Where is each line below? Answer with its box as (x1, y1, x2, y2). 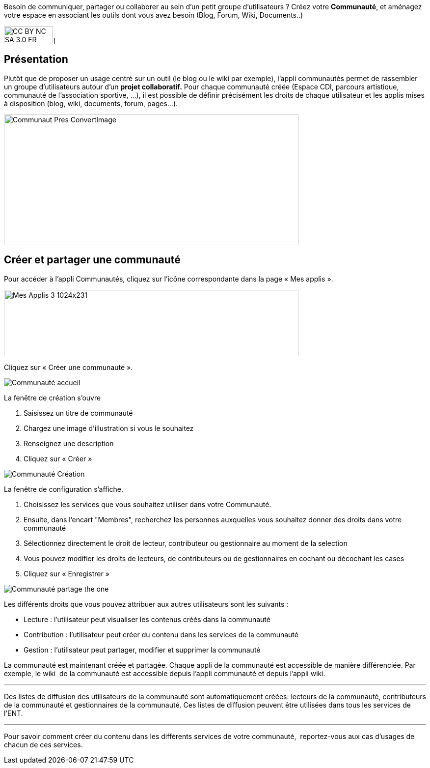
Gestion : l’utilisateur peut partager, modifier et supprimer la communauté (24, 645, 261, 654)
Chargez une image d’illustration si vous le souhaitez (24, 424, 194, 432)
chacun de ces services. (4, 740, 83, 749)
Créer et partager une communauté (4, 254, 181, 266)
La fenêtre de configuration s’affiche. (4, 484, 124, 493)
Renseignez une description (24, 439, 114, 448)
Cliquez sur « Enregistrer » (24, 569, 109, 578)
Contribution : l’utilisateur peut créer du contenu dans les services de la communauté (24, 630, 298, 639)
